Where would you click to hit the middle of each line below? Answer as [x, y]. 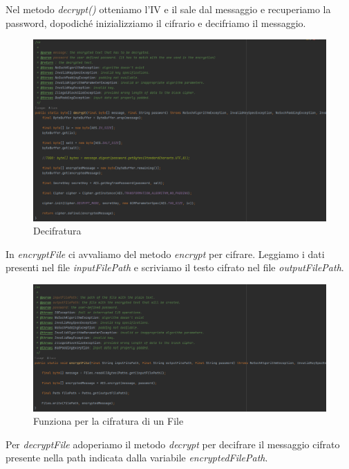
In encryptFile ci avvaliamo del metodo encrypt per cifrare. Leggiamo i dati [165, 254]
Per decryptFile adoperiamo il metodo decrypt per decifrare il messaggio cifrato [173, 444]
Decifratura [57, 231]
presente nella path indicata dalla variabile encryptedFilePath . [137, 458]
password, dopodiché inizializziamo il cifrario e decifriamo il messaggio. [156, 22]
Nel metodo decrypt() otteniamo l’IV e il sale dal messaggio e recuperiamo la [168, 9]
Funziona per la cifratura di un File [109, 421]
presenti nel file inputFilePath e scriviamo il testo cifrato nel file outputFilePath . [175, 267]
